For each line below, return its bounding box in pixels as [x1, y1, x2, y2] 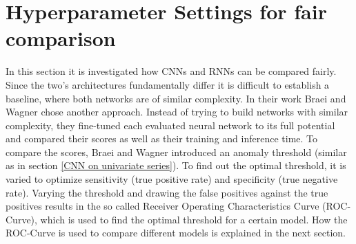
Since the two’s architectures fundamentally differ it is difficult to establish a [6, 77, 330, 91]
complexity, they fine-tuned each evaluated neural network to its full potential [6, 118, 335, 132]
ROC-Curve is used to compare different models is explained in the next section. [6, 225, 346, 240]
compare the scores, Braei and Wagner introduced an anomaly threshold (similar [6, 144, 347, 159]
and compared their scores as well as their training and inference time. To [6, 131, 318, 146]
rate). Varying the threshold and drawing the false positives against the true [6, 185, 328, 199]
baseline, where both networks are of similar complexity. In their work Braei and [6, 91, 346, 105]
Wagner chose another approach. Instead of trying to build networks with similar [6, 104, 348, 119]
